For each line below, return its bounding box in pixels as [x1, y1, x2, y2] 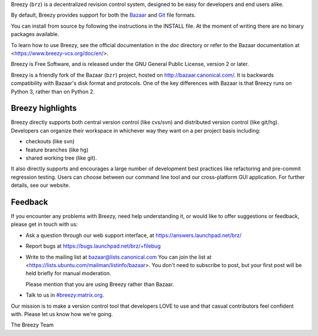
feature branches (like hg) [25, 146, 88, 153]
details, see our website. [11, 182, 71, 189]
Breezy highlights [11, 103, 77, 113]
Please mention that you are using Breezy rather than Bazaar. [25, 281, 174, 288]
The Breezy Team [11, 321, 54, 328]
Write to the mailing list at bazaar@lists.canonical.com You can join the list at [25, 253, 212, 261]
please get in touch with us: [11, 221, 78, 228]
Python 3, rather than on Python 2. [11, 88, 95, 95]
